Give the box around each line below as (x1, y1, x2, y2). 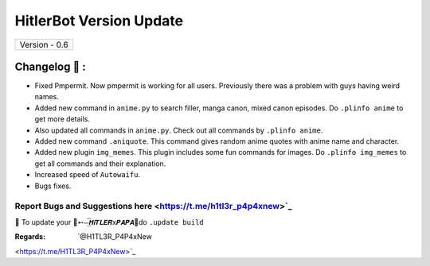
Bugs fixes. (34, 181, 72, 191)
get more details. (34, 114, 91, 124)
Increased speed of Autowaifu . (34, 170, 141, 179)
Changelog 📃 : (14, 60, 87, 73)
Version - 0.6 (19, 39, 68, 50)
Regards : (14, 232, 46, 241)
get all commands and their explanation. (34, 159, 166, 168)
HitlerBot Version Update (14, 12, 184, 29)
